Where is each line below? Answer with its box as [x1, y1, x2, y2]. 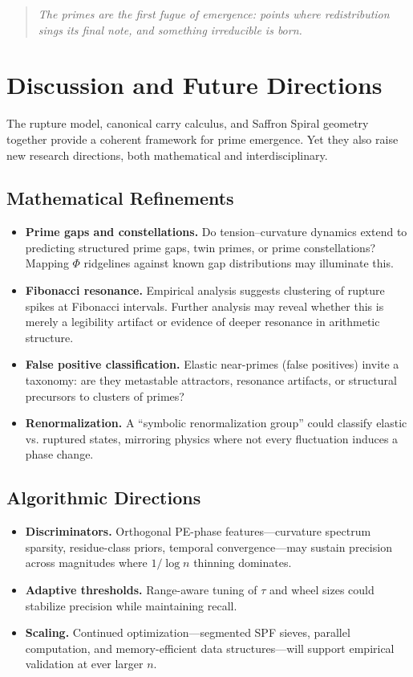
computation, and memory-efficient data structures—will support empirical [25, 639, 395, 656]
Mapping [25, 255, 69, 271]
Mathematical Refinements [6, 186, 234, 210]
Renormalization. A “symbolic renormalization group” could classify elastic [25, 414, 407, 431]
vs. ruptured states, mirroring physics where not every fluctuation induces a [25, 430, 399, 447]
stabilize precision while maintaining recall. [25, 597, 237, 614]
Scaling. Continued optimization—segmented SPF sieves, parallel [25, 624, 350, 641]
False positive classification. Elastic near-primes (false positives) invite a [25, 356, 399, 373]
